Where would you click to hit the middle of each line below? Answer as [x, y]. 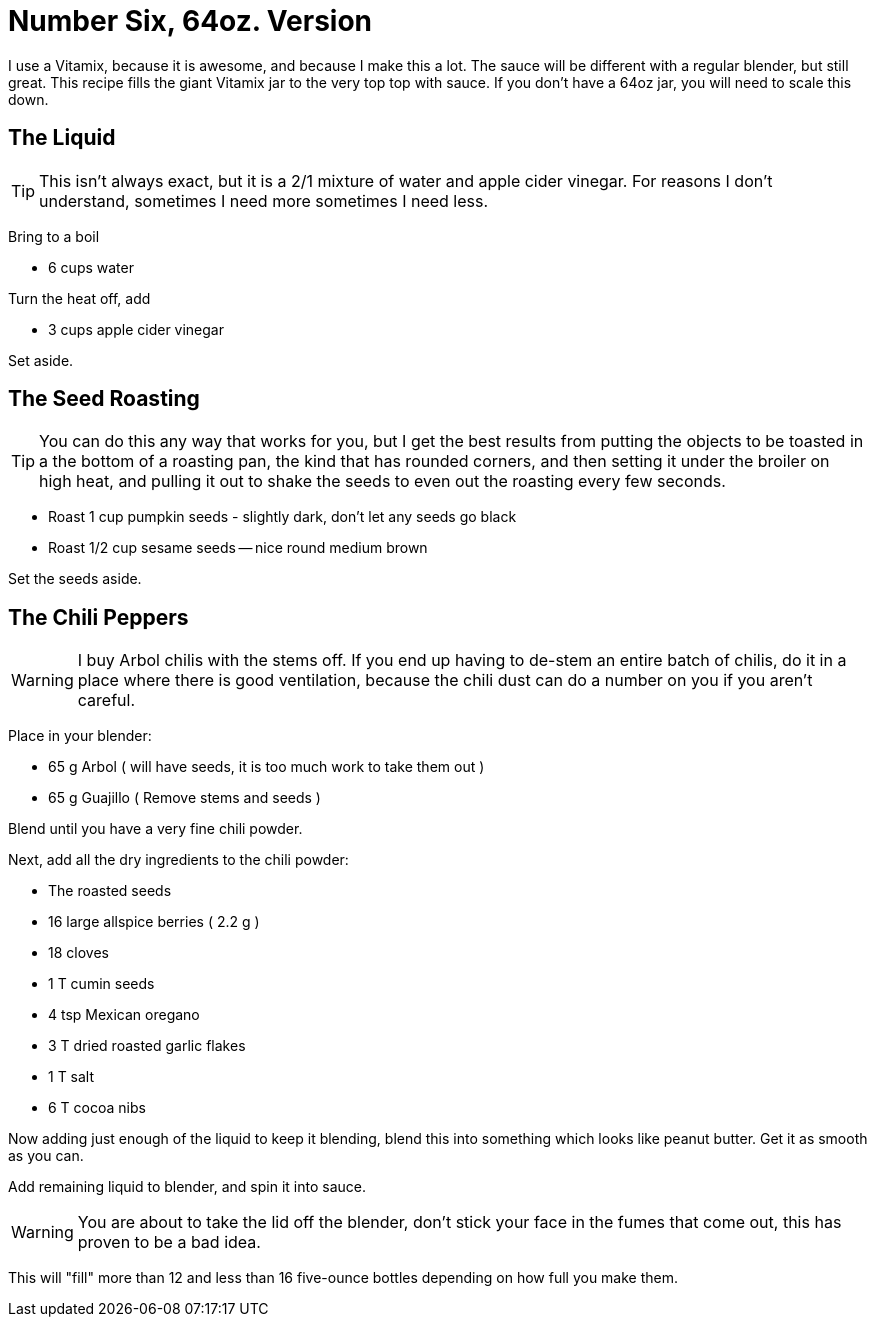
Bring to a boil [54, 236]
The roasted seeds [110, 891]
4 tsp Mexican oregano [124, 1015]
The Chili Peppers [98, 617]
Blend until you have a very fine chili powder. [155, 829]
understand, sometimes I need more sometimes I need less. [264, 200]
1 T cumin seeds [101, 984]
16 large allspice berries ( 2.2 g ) [154, 922]
